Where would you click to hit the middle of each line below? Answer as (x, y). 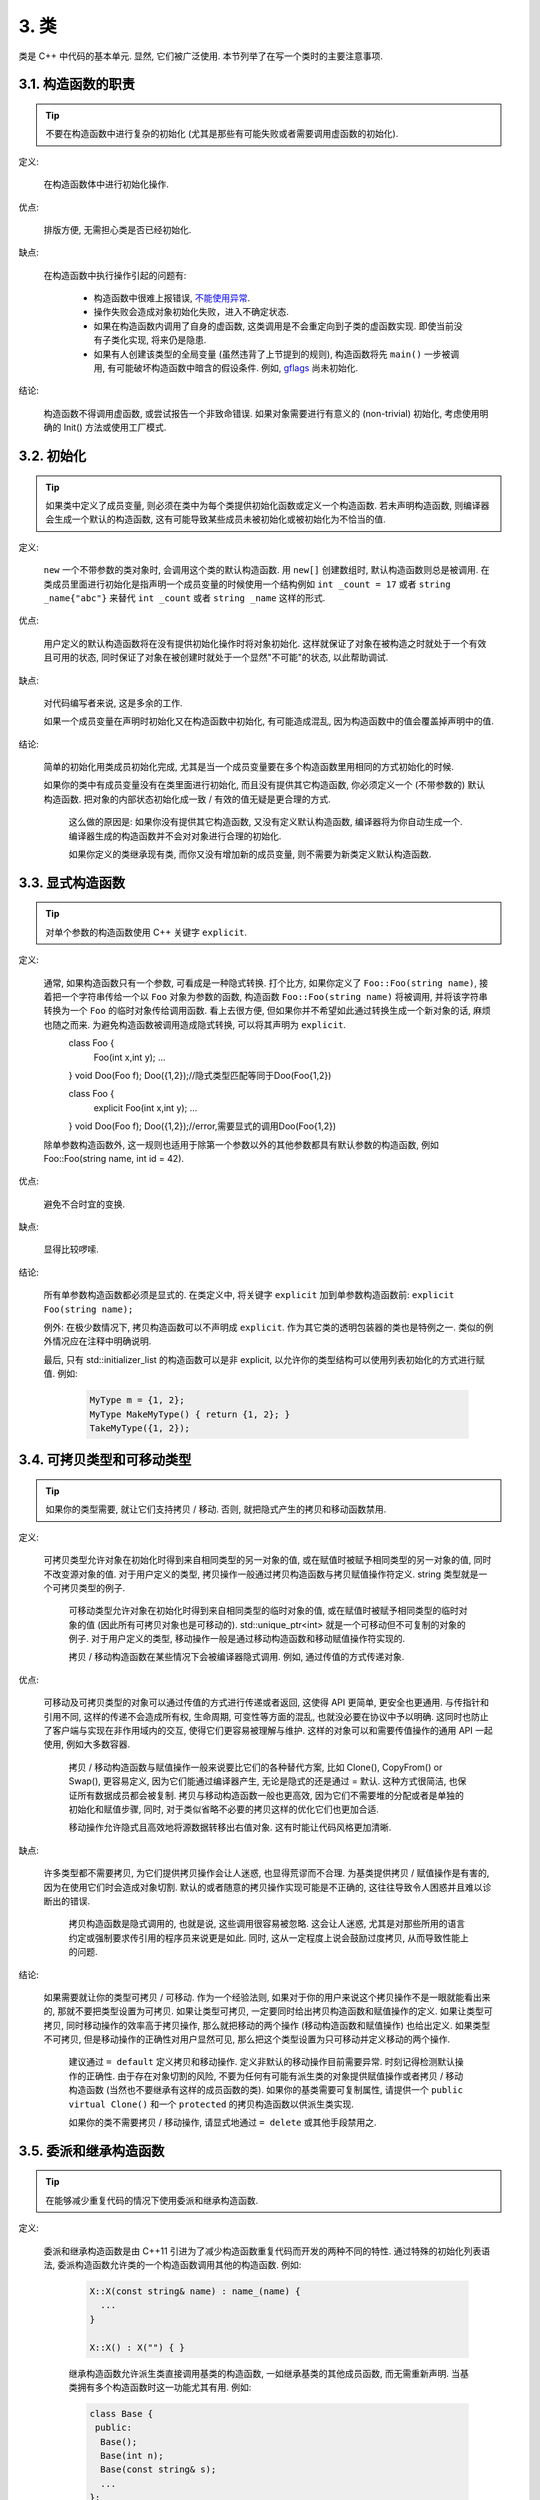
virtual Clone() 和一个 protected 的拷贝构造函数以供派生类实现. (211, 2104)
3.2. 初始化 (52, 456)
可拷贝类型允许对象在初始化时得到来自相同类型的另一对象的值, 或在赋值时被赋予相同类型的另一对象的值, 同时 (267, 1560)
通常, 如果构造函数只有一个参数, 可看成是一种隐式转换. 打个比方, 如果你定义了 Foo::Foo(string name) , (260, 982)
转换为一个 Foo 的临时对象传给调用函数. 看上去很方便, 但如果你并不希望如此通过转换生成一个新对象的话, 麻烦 (267, 1011)
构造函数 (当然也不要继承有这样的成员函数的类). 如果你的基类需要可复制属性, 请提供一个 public (266, 2090)
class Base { (121, 2413)
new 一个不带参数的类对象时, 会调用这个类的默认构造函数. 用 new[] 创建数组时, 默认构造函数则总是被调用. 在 (266, 570)
